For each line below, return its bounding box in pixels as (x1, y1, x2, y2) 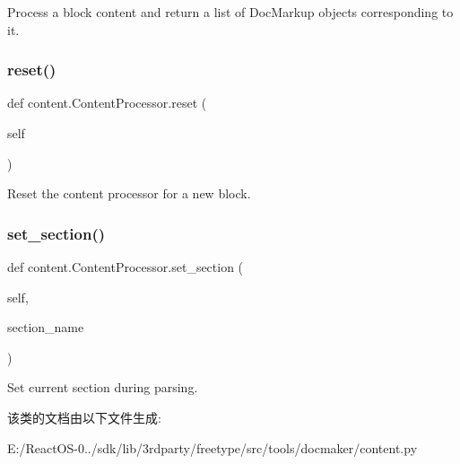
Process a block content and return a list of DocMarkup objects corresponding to (7, 3, 454, 21)
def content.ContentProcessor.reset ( (7, 93, 207, 112)
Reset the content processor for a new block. (7, 184, 251, 203)
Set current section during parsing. (7, 378, 198, 397)
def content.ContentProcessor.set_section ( (7, 258, 244, 276)
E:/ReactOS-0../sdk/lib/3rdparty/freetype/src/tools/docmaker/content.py (7, 438, 418, 457)
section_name (7, 318, 84, 337)
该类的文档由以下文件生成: (7, 407, 161, 426)
